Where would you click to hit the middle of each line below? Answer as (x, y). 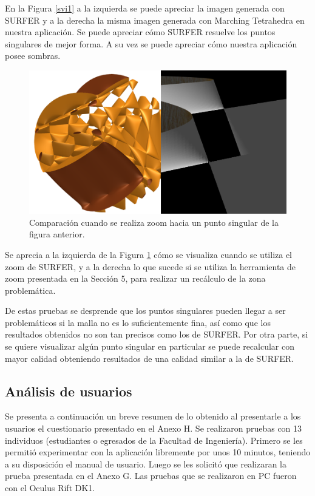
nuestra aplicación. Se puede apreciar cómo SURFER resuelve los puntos (140, 32)
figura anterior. (57, 234)
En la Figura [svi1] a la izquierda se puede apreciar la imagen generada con (145, 8)
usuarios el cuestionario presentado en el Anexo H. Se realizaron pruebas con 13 (154, 428)
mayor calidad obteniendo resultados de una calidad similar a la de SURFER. (149, 358)
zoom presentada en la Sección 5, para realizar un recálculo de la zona (135, 278)
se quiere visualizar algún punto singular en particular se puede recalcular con (150, 346)
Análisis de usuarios (69, 391)
